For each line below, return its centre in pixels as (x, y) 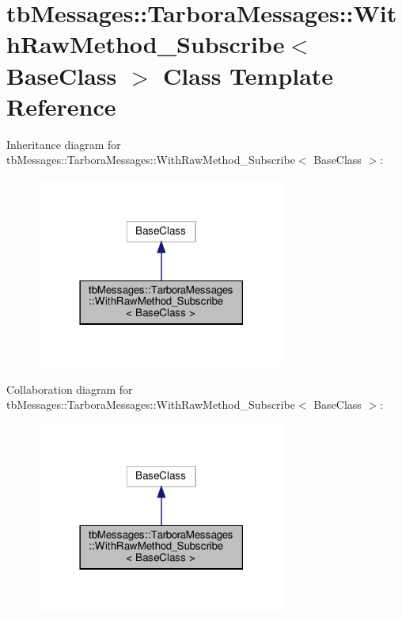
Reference (61, 106)
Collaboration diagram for (70, 389)
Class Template (248, 75)
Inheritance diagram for (64, 144)
